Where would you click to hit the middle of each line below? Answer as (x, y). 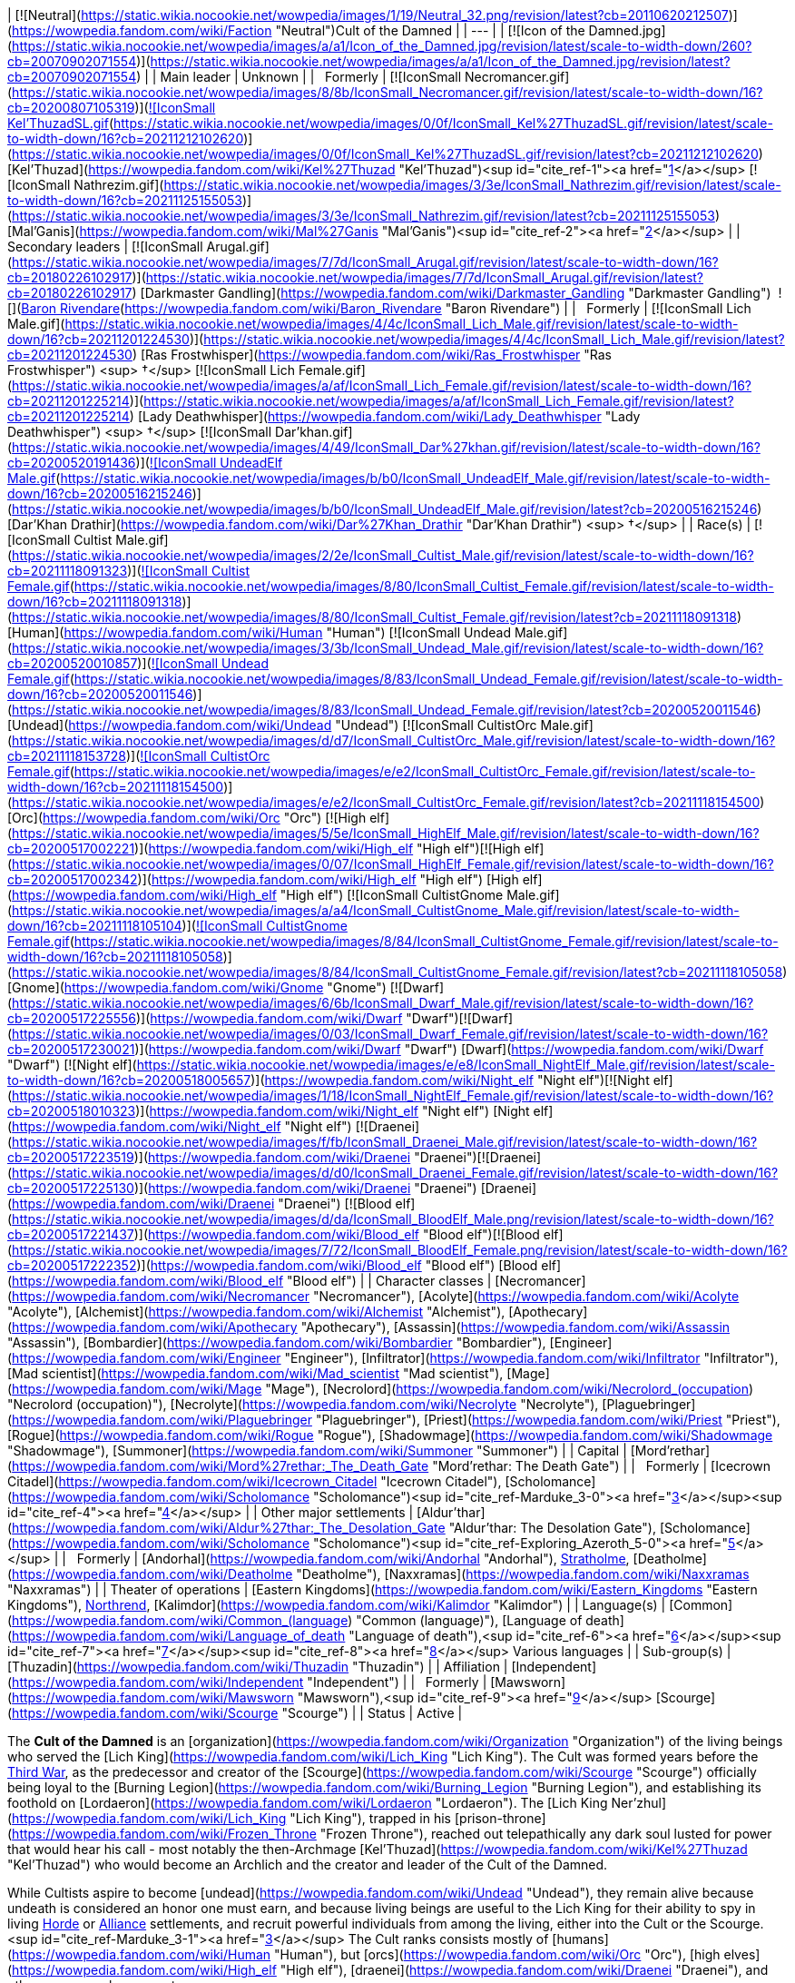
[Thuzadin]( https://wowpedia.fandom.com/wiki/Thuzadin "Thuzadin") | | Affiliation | (258, 1667)
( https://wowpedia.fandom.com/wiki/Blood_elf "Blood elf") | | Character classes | (250, 1281)
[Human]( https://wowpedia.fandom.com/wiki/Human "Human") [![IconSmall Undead (260, 632)
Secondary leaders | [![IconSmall (105, 247)
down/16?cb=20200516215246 (100, 493)
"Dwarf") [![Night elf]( (72, 1065)
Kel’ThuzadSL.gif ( (61, 123)
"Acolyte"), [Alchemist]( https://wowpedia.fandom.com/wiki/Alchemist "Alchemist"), (256, 1312)
